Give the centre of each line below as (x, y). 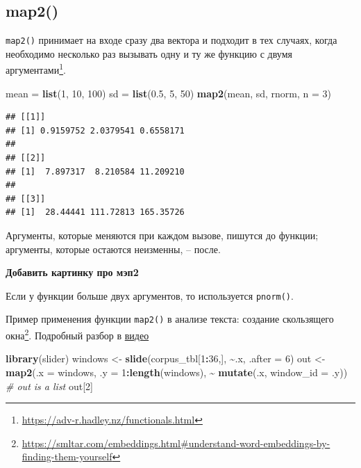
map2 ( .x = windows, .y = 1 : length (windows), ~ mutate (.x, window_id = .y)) (177, 372)
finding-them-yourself (67, 457)
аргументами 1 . (36, 69)
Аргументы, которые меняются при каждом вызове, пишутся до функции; (162, 235)
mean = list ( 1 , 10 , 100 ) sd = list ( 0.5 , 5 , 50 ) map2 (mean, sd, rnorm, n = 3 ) (169, 93)
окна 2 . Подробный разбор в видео (77, 334)
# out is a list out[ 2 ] (49, 386)
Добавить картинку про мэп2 (72, 272)
